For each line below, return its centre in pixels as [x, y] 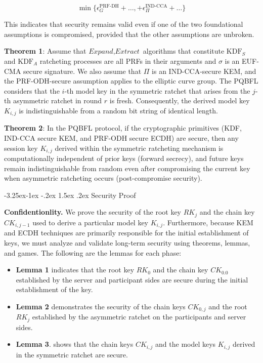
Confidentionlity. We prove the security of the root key [93, 212]
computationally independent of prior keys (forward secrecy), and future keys [124, 158]
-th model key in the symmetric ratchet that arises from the [157, 90]
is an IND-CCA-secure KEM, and [204, 71]
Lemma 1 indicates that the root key [75, 270]
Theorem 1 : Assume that [45, 51]
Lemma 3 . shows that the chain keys [75, 344]
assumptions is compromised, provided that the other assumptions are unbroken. [129, 34]
